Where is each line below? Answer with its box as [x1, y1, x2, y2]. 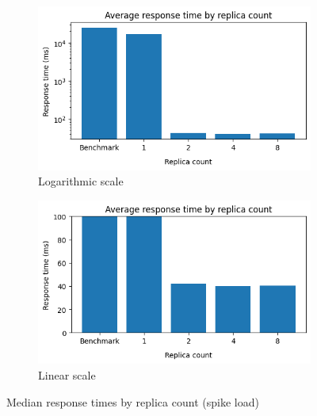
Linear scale [38, 366, 96, 383]
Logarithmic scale [38, 173, 124, 189]
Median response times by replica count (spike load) [6, 393, 259, 410]
